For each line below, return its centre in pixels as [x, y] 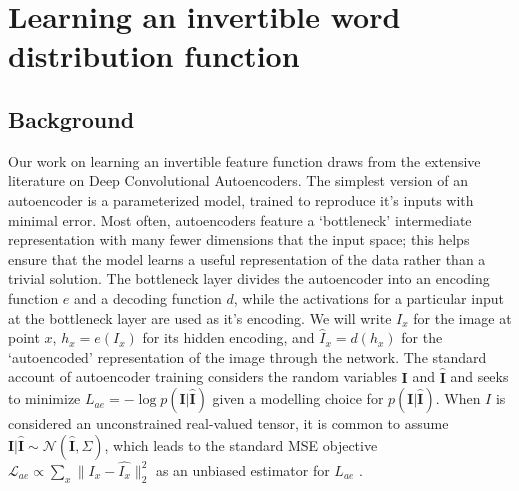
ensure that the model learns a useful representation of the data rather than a [247, 258]
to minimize [44, 398]
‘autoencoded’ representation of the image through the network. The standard [247, 356]
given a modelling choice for [298, 398]
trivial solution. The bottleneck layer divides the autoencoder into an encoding [249, 278]
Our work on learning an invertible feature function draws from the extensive [244, 160]
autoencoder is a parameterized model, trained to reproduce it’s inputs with [241, 199]
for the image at [462, 317]
